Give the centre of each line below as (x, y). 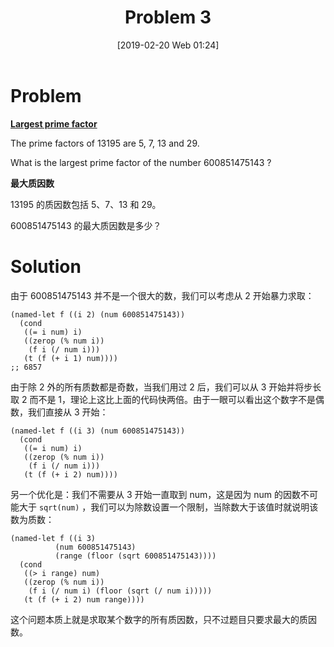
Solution (46, 266)
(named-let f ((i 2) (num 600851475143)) (98, 314)
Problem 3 (168, 17)
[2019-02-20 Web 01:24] (168, 45)
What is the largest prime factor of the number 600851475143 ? (141, 162)
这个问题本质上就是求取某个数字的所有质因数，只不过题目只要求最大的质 (159, 619)
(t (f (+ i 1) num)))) (70, 358)
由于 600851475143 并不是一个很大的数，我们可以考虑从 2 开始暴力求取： (162, 295)
